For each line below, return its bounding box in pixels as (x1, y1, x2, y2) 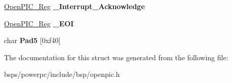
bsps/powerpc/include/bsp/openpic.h (4, 69, 120, 79)
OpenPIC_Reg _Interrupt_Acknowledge (4, 1, 145, 11)
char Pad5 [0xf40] (4, 35, 61, 46)
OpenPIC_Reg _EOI (4, 18, 74, 28)
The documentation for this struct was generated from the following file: (4, 52, 228, 62)
